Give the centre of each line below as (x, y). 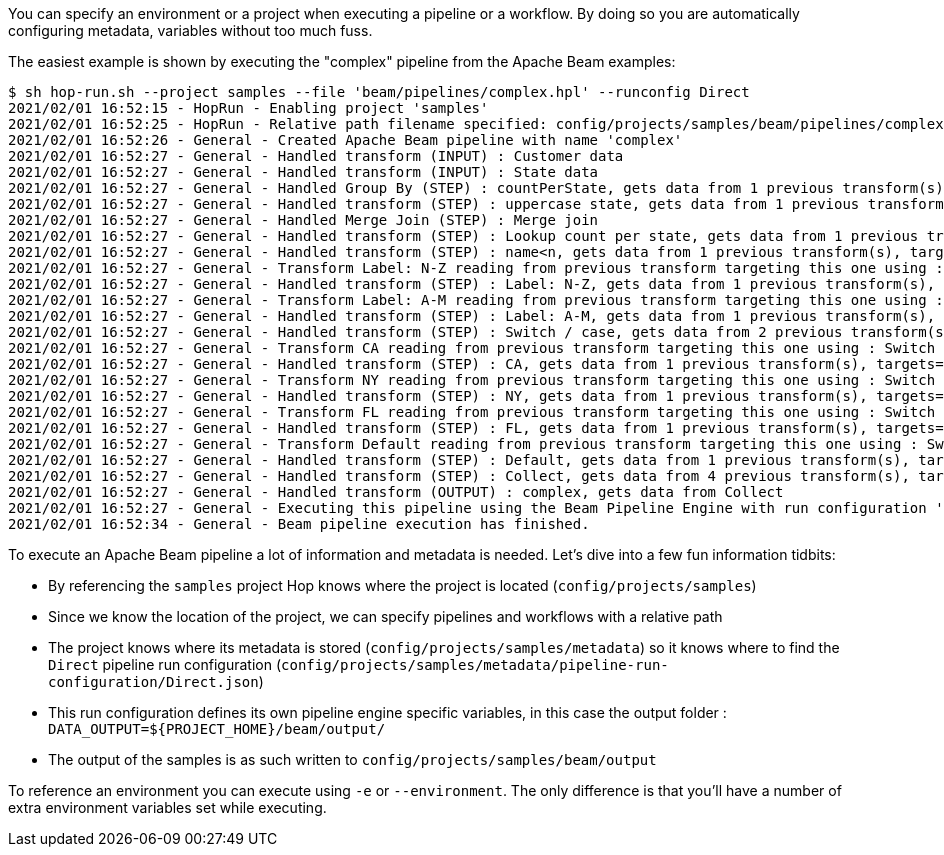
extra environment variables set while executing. (167, 807)
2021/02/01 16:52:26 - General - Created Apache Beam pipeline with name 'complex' (345, 140)
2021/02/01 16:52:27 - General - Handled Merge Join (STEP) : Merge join (303, 220)
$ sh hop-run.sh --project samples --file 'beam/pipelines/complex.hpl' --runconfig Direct (379, 92)
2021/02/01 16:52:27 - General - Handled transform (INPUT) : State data (303, 172)
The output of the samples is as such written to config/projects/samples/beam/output (352, 759)
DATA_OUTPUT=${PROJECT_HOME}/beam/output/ (217, 729)
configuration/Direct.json (153, 682)
